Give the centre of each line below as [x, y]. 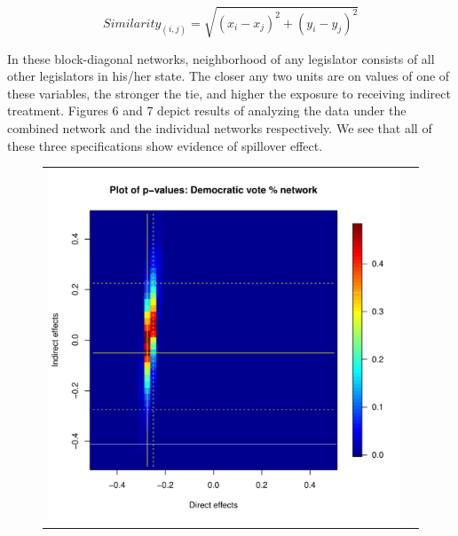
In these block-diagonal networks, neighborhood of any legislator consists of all [221, 58]
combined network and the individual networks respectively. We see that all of [220, 127]
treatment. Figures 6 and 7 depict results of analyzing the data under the [207, 110]
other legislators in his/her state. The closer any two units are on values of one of [229, 76]
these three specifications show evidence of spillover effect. [165, 145]
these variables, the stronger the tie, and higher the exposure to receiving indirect [229, 93]
